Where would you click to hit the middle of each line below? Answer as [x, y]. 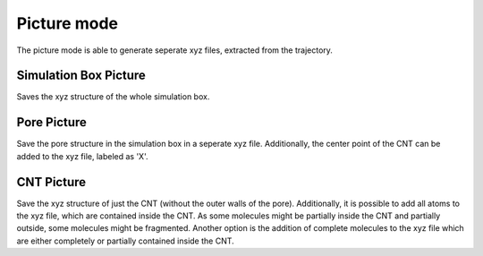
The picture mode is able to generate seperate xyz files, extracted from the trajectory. [174, 50]
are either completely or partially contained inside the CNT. [125, 241]
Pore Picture [51, 122]
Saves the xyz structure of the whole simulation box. [113, 97]
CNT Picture [51, 182]
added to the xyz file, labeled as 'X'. [82, 156]
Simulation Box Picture [81, 76]
